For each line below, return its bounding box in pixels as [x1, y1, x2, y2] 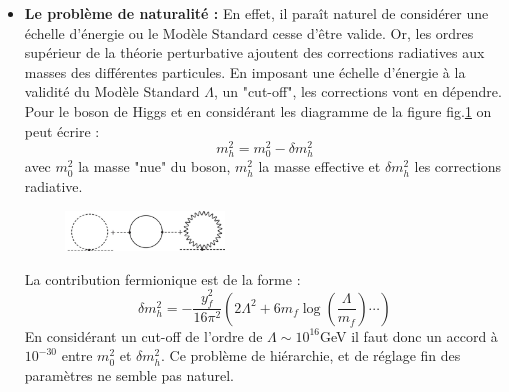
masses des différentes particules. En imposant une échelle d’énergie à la [24, 61, 466, 82]
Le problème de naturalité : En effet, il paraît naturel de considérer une [24, 3, 489, 23]
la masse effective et [258, 156, 381, 177]
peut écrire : [24, 120, 100, 141]
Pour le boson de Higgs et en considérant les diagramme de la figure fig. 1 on [24, 100, 492, 121]
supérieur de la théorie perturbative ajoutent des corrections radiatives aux [24, 42, 485, 63]
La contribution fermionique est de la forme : [24, 268, 301, 289]
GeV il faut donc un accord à [319, 325, 498, 346]
